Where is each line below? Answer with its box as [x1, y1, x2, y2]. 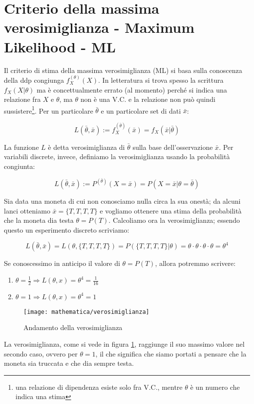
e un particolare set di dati [101, 105, 181, 116]
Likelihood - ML [4, 36, 116, 56]
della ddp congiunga [4, 74, 64, 85]
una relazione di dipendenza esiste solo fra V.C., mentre [15, 381, 183, 392]
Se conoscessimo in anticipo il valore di [4, 258, 120, 268]
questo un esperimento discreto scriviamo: [4, 224, 129, 235]
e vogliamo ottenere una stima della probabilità [100, 205, 242, 215]
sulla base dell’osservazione [132, 142, 213, 152]
